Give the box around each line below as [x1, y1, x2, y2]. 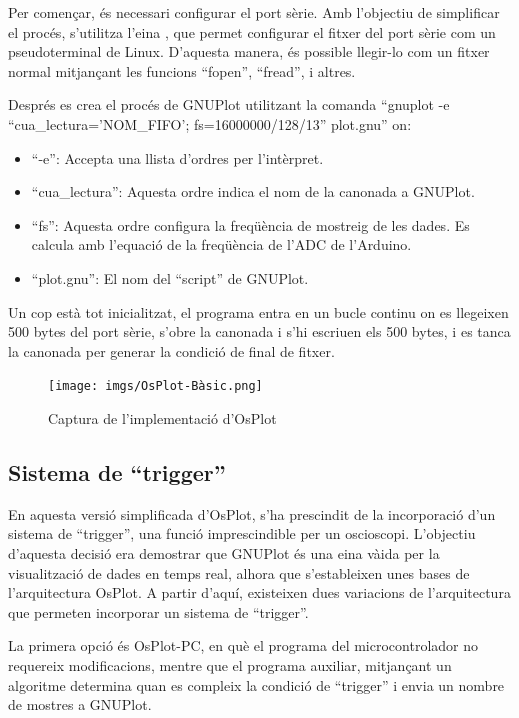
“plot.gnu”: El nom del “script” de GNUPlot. [31, 267, 309, 288]
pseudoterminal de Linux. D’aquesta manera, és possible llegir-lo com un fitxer [8, 41, 490, 62]
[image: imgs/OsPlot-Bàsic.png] [48, 379, 263, 394]
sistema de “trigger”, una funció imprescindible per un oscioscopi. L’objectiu [8, 523, 476, 544]
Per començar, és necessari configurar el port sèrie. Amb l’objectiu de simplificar [8, 2, 500, 22]
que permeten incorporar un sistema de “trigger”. [8, 601, 309, 622]
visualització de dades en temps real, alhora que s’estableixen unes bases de [8, 562, 470, 583]
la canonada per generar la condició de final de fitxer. [8, 340, 335, 361]
